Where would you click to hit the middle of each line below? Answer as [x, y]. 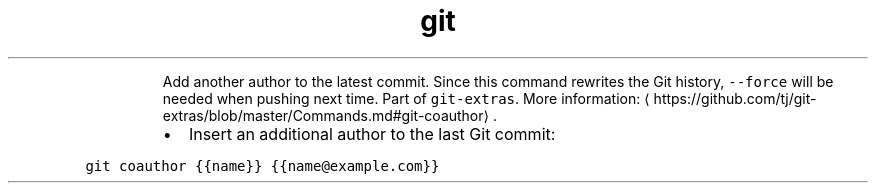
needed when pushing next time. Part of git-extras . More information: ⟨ [406, 98]
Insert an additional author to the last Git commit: [372, 133]
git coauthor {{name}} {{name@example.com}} [262, 165]
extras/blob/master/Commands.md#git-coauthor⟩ [326, 115]
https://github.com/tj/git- [735, 98]
